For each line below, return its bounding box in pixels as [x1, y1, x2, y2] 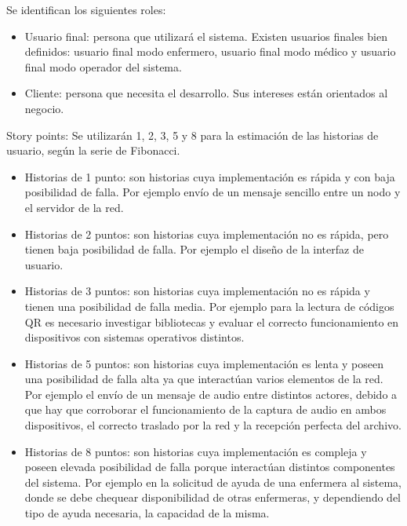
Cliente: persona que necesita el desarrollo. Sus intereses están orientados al [24, 85, 388, 101]
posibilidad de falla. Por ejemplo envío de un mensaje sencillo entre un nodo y [24, 184, 401, 200]
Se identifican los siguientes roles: [6, 2, 166, 17]
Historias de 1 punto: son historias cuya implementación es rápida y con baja [24, 168, 395, 184]
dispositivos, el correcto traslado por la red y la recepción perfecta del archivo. [24, 417, 402, 433]
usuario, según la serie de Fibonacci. [6, 142, 180, 159]
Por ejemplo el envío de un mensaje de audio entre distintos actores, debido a [24, 385, 398, 402]
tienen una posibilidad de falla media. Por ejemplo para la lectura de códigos [24, 298, 394, 314]
